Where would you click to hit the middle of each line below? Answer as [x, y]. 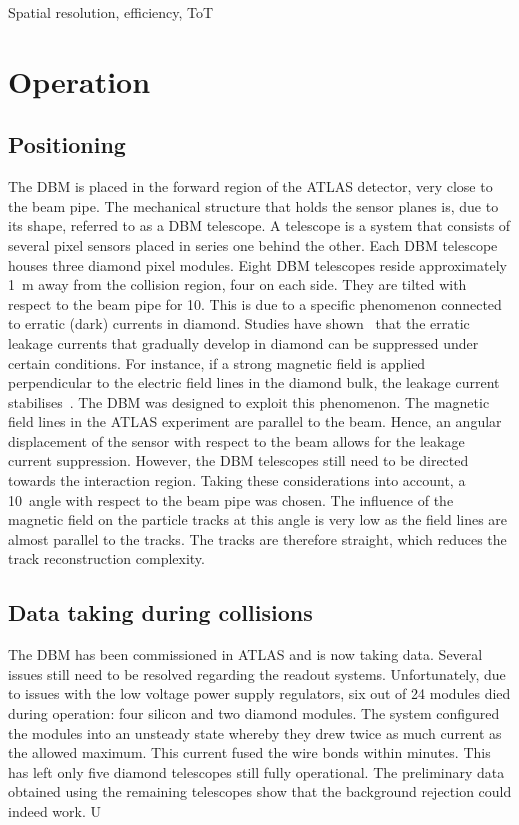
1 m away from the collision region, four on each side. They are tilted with [237, 284]
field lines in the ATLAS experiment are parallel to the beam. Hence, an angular [255, 421]
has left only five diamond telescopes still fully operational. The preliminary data [256, 771]
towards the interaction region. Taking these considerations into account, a [237, 480]
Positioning [67, 144]
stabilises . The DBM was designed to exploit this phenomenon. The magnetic [249, 401]
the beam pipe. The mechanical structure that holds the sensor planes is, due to [253, 205]
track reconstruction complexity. [106, 558]
